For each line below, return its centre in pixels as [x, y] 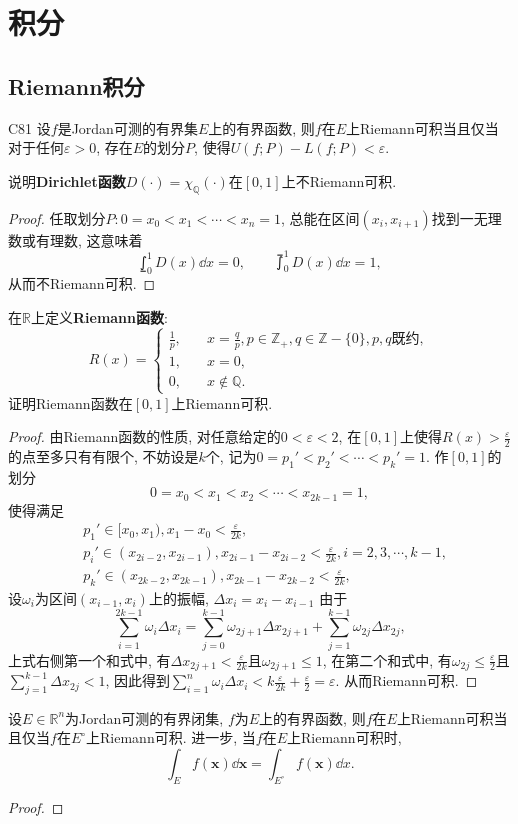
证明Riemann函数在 [70, 402]
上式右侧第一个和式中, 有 [89, 659]
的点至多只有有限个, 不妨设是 [103, 455]
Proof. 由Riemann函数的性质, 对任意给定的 [144, 436]
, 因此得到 [137, 680]
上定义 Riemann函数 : [99, 317]
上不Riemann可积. [339, 180]
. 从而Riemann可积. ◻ [406, 680]
